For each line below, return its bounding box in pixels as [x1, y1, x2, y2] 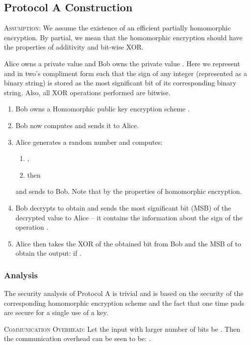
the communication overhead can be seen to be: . [4, 333, 151, 344]
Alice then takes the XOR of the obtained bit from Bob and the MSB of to [15, 238, 241, 248]
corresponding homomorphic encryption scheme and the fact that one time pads [4, 297, 245, 308]
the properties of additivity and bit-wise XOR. [4, 42, 144, 52]
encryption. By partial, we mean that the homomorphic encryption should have [4, 32, 243, 42]
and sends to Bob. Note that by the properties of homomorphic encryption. [15, 186, 242, 196]
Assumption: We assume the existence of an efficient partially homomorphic [4, 23, 231, 33]
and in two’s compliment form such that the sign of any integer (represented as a [4, 68, 247, 78]
